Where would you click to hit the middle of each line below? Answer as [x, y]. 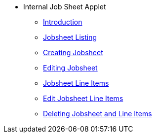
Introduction [63, 22]
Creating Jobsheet [73, 52]
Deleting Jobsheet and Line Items [97, 114]
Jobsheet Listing [70, 37]
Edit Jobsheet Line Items [83, 98]
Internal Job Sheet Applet [65, 7]
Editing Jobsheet [70, 68]
